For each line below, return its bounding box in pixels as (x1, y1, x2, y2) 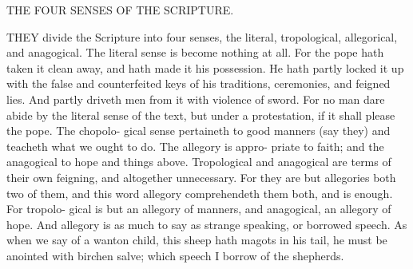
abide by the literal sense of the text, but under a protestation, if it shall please (6, 106, 395, 123)
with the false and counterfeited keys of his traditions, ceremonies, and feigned (6, 75, 391, 92)
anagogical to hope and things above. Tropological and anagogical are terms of (6, 153, 391, 170)
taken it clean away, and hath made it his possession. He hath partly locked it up (6, 59, 404, 76)
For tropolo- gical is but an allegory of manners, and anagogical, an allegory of (6, 200, 391, 217)
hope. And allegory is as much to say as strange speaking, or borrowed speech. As (6, 216, 407, 232)
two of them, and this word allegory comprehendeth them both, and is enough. (6, 184, 393, 201)
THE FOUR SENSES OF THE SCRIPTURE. (6, 2, 234, 18)
